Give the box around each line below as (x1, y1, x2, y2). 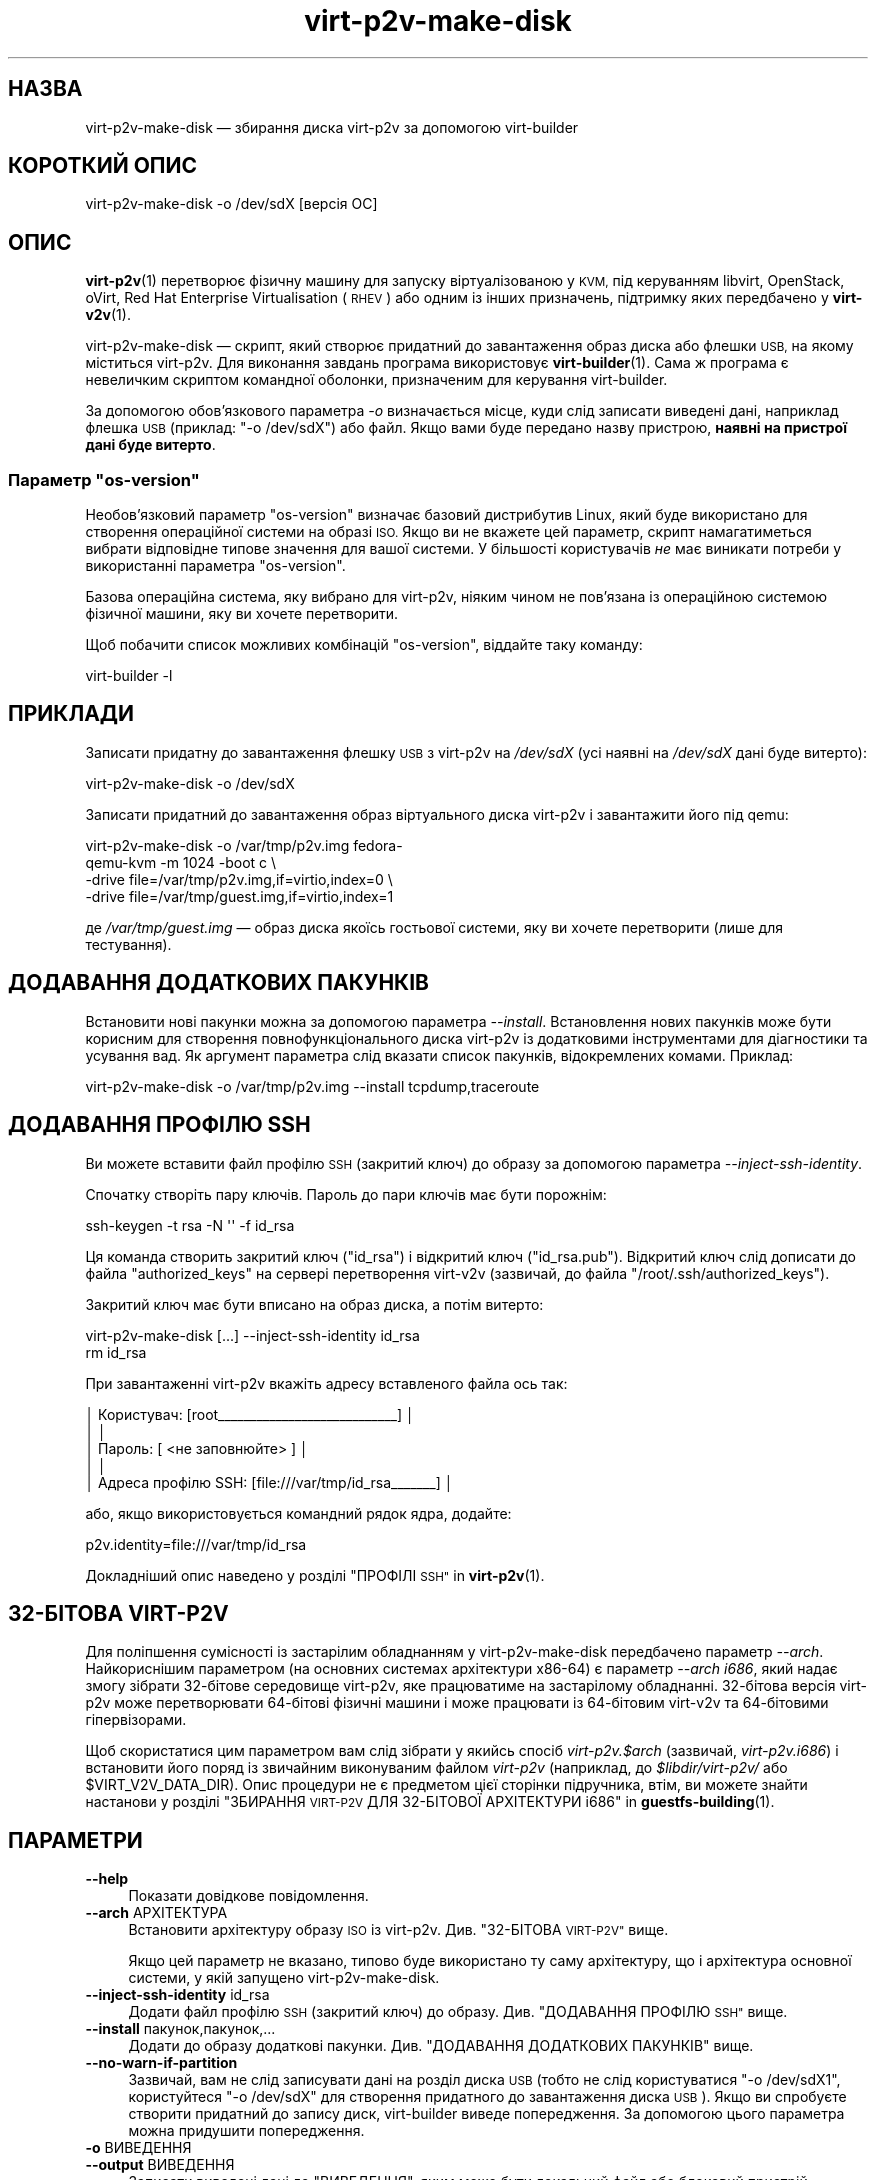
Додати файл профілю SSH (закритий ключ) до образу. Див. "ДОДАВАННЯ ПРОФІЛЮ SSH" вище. (128, 2003, 788, 2021)
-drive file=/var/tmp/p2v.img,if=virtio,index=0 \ (85, 870, 393, 888)
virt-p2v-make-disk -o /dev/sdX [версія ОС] (85, 195, 378, 213)
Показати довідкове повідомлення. (128, 1887, 369, 1905)
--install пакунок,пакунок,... (85, 2020, 276, 2038)
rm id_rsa (85, 1343, 147, 1361)
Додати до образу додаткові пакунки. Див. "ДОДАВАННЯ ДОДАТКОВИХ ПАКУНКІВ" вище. (128, 2037, 754, 2055)
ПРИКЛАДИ (8, 701, 135, 727)
